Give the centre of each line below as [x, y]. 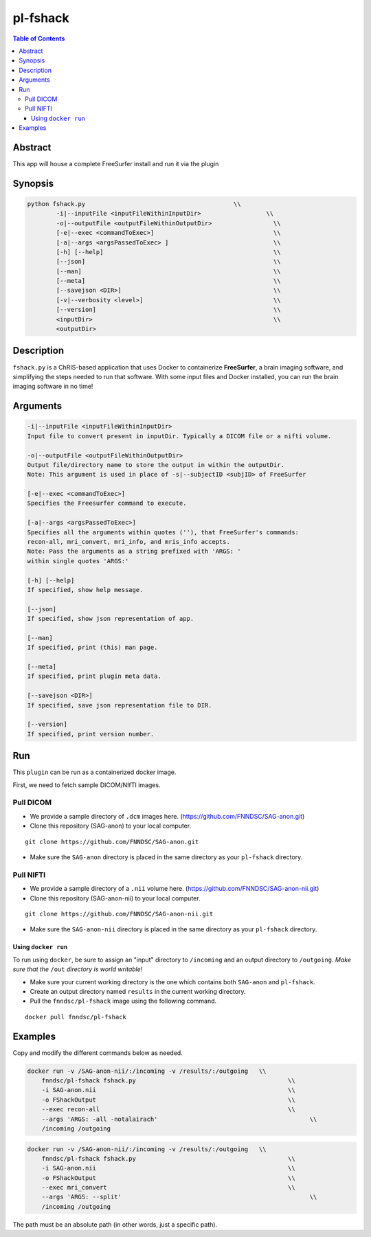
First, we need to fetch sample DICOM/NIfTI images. [87, 785]
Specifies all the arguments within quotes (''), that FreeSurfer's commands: [163, 532]
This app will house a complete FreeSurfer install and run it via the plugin [116, 163]
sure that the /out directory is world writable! [78, 969]
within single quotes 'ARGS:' [78, 561]
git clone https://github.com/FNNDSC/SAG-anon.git [112, 842]
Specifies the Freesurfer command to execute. [107, 503]
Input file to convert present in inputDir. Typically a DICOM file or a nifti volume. [179, 436]
